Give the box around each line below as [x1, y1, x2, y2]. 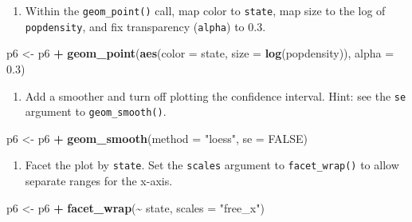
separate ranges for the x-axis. [25, 172, 173, 189]
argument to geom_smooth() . [25, 103, 167, 120]
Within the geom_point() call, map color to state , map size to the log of [25, 2, 386, 18]
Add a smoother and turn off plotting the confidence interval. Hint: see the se [25, 87, 406, 104]
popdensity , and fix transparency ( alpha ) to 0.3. [25, 18, 266, 34]
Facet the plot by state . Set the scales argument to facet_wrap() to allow [25, 157, 399, 173]
